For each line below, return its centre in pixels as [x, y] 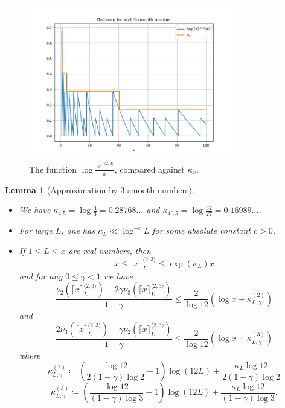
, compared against [149, 169]
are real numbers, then [110, 250]
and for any [41, 276]
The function [53, 169]
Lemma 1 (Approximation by [61, 189]
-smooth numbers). [159, 189]
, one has [78, 230]
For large [36, 230]
